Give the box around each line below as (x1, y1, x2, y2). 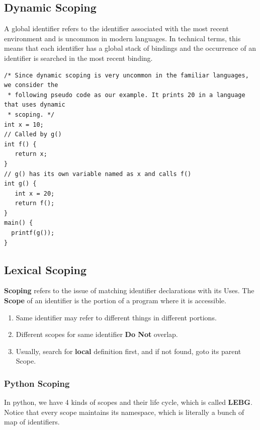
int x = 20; (15, 190, 55, 197)
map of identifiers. (4, 416, 60, 427)
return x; (15, 150, 47, 158)
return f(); (15, 200, 55, 207)
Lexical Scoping (4, 262, 87, 277)
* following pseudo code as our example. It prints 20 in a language (8, 91, 245, 99)
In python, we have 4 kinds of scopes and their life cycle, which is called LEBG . (4, 397, 252, 407)
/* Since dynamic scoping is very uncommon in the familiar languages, (4, 71, 249, 79)
